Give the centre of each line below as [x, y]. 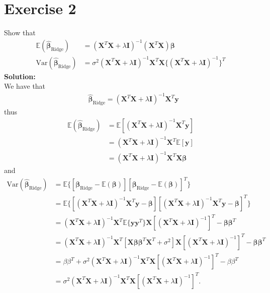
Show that [20, 33]
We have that [25, 86]
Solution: [20, 76]
